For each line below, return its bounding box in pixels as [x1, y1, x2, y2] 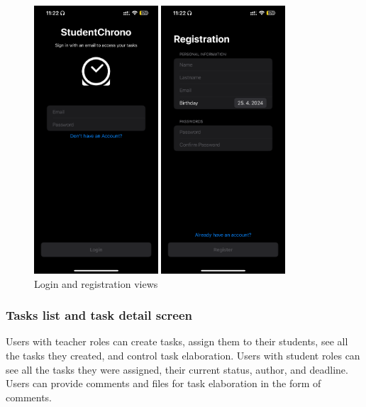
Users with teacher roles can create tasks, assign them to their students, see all [6, 334, 348, 349]
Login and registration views [34, 276, 158, 291]
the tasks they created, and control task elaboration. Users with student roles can [6, 347, 360, 362]
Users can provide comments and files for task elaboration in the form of [6, 376, 321, 391]
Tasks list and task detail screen [6, 306, 193, 324]
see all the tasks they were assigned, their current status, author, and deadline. [6, 362, 348, 377]
